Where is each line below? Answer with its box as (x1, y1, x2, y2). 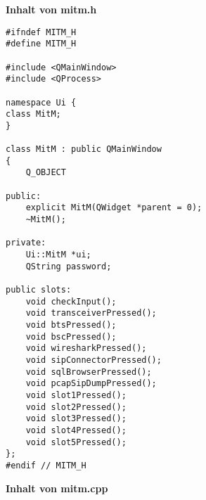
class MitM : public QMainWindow (6, 144, 162, 155)
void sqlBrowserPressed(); (25, 366, 152, 377)
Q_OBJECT (25, 167, 66, 178)
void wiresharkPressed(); (25, 343, 147, 354)
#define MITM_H (6, 39, 77, 49)
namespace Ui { (6, 97, 77, 108)
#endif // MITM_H (6, 460, 86, 470)
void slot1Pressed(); (25, 390, 127, 400)
